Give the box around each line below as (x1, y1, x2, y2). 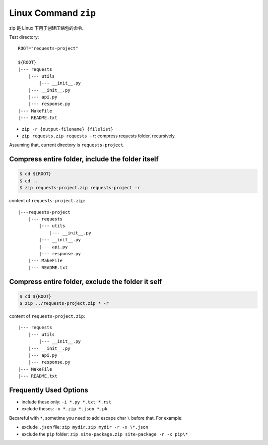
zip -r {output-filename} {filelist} (21, 126, 114, 132)
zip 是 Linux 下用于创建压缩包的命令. (9, 25, 84, 31)
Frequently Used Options (9, 386, 88, 394)
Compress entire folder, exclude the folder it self (9, 278, 162, 286)
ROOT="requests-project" (18, 46, 78, 52)
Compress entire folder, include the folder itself (9, 155, 159, 164)
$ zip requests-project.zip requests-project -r (19, 185, 140, 191)
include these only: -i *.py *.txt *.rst (21, 399, 112, 405)
